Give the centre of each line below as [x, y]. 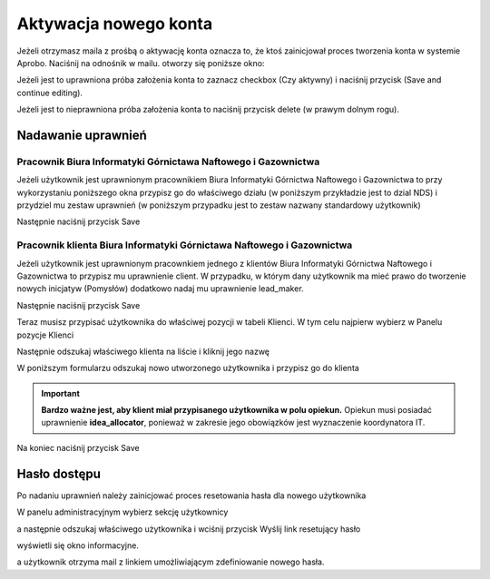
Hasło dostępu [59, 473]
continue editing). [50, 93]
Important [61, 393]
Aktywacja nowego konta [115, 24]
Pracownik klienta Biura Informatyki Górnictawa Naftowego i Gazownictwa [185, 245]
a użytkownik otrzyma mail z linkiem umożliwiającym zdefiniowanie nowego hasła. [171, 562]
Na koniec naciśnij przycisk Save [78, 447]
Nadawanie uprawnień [82, 135]
